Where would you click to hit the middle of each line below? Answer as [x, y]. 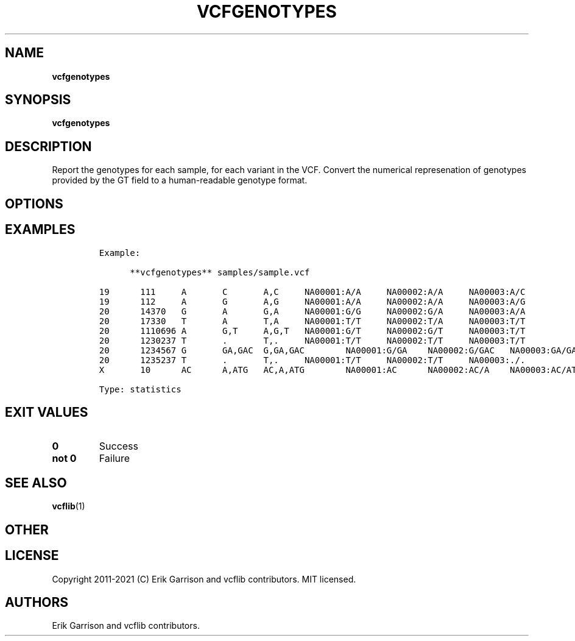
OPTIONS [34, 204]
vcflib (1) [69, 506]
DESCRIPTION [48, 146]
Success [119, 446]
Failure [115, 459]
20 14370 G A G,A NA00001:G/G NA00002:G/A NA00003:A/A [312, 311]
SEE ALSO [36, 483]
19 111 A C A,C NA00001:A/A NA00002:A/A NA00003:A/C [312, 292]
